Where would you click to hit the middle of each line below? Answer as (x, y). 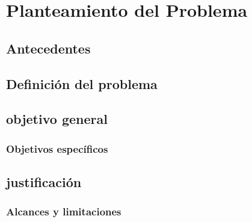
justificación (44, 181)
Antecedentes (48, 48)
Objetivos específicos (57, 148)
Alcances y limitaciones (64, 211)
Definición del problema (82, 83)
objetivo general (57, 119)
